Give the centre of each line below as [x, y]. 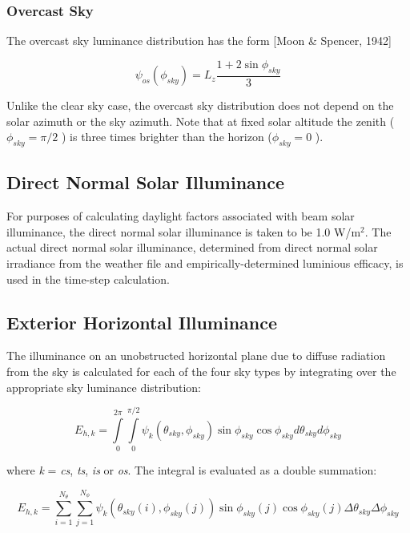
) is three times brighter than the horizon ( [167, 137]
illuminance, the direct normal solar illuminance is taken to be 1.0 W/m [184, 231]
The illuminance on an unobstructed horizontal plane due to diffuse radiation [196, 355]
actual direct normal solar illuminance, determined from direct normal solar [192, 247]
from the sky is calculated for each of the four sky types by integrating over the [201, 371]
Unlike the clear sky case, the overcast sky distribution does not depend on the [200, 105]
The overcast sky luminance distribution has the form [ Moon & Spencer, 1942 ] [199, 40]
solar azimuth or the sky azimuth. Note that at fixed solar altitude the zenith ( [201, 121]
